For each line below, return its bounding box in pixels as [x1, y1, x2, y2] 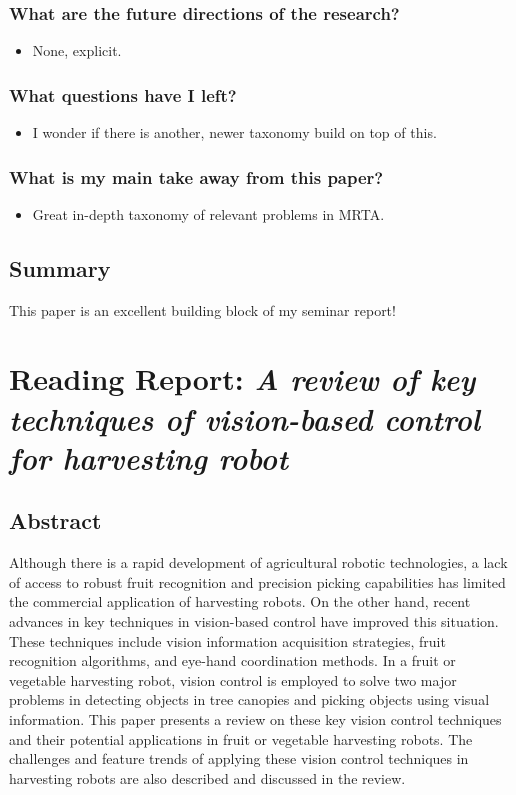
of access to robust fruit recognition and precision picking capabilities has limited [9, 571, 506, 592]
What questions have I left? [9, 82, 237, 107]
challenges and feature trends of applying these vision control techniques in [9, 748, 469, 769]
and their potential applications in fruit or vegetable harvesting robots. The [9, 728, 473, 749]
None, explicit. [32, 40, 122, 61]
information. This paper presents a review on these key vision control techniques [9, 708, 502, 729]
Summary [9, 252, 111, 283]
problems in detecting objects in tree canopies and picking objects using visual [9, 689, 490, 710]
